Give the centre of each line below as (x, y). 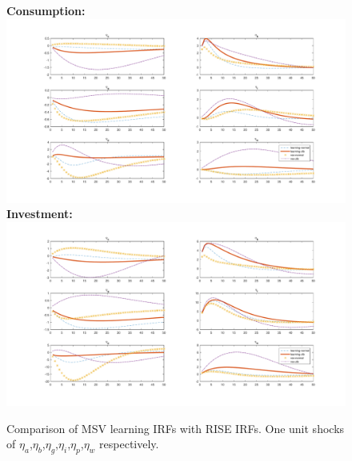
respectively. (129, 444)
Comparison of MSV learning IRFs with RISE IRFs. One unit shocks (176, 428)
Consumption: (46, 10)
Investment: (40, 214)
